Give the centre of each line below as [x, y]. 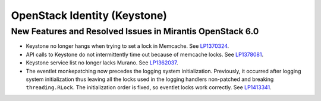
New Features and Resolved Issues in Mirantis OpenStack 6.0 [135, 31]
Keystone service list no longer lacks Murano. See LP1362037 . [102, 63]
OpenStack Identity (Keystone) [89, 15]
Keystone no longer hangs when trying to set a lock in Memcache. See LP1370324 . [128, 46]
